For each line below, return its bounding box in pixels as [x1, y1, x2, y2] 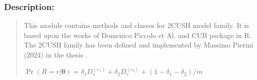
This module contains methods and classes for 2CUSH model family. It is [24, 20, 249, 30]
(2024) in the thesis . [24, 49, 88, 59]
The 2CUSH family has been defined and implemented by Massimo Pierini [24, 39, 253, 50]
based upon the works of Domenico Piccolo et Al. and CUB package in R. [24, 29, 251, 40]
